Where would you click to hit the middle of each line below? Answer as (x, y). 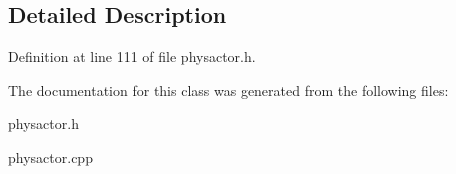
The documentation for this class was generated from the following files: (228, 89)
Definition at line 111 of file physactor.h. (132, 56)
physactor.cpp (50, 156)
